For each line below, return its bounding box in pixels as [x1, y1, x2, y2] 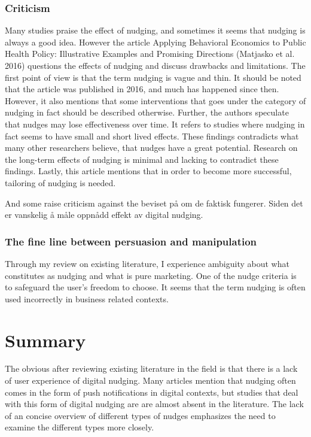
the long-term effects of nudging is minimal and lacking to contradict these [5, 153, 279, 165]
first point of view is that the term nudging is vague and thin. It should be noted [5, 71, 301, 83]
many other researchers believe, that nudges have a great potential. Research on [5, 141, 298, 154]
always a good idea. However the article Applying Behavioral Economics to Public [5, 35, 306, 48]
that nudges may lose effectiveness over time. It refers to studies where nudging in [5, 117, 305, 130]
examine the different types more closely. [5, 421, 154, 433]
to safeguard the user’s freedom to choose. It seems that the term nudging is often [5, 281, 306, 293]
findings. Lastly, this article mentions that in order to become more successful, [5, 165, 292, 177]
